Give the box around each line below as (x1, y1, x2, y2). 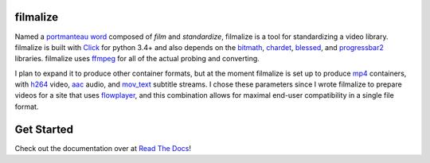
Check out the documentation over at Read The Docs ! (14, 143, 191, 153)
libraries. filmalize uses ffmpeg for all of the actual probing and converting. (14, 54, 260, 64)
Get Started (14, 122, 73, 136)
